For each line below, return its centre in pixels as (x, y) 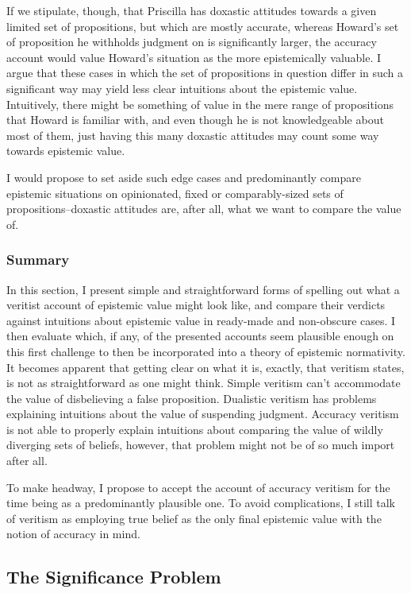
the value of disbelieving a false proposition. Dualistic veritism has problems (192, 398)
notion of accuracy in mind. (73, 534)
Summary (38, 260)
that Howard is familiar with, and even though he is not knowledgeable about (195, 120)
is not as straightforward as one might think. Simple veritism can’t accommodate (204, 383)
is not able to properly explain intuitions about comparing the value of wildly (195, 429)
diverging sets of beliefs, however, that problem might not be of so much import (201, 445)
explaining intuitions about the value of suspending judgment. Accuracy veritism (203, 414)
